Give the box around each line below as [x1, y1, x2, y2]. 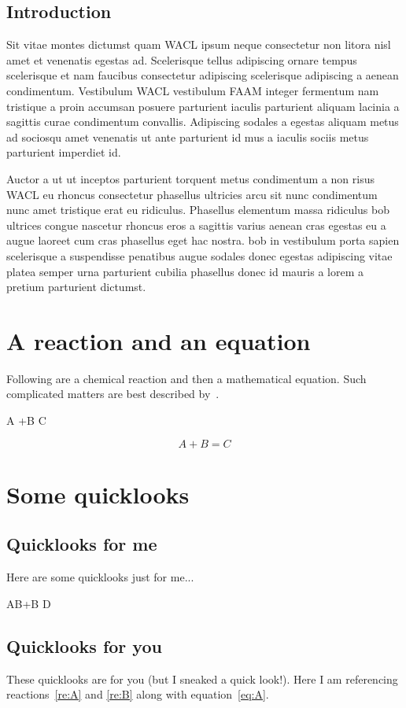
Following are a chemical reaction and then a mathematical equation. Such [6, 370, 367, 386]
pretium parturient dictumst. [6, 278, 146, 295]
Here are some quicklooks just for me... [6, 569, 194, 585]
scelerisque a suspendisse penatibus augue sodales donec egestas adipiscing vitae [6, 247, 393, 264]
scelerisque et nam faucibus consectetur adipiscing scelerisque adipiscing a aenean [6, 67, 399, 83]
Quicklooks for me [6, 532, 157, 556]
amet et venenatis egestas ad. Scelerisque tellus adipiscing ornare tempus [6, 51, 357, 68]
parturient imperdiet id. [6, 144, 121, 160]
